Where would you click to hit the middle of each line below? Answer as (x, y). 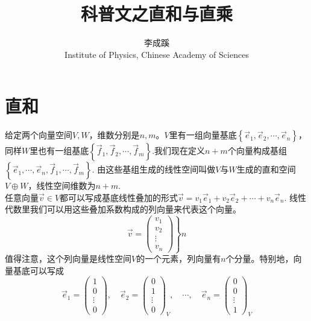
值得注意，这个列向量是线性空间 (68, 259)
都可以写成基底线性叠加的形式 (119, 197)
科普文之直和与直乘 (156, 14)
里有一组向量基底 (203, 135)
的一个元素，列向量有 (179, 259)
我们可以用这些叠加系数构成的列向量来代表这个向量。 (135, 209)
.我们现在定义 (179, 151)
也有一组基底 (64, 151)
